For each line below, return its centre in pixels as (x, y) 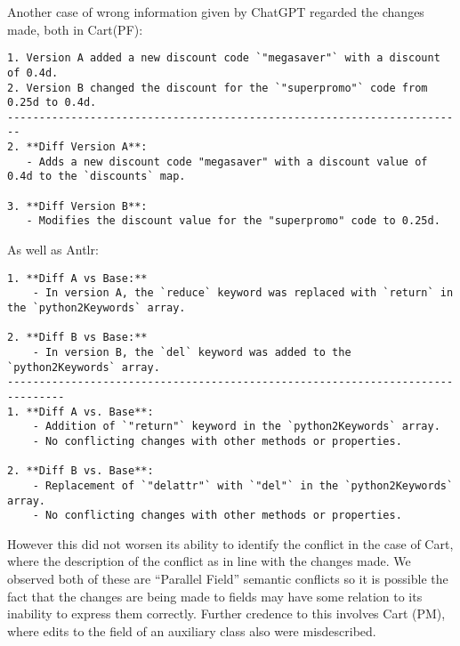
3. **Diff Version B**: (77, 206)
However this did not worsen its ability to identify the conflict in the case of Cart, (230, 543)
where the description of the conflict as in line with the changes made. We (209, 561)
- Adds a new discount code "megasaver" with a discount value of (227, 161)
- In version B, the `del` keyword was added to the (192, 352)
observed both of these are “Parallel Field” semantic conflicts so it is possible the (228, 578)
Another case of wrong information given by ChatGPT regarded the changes (216, 12)
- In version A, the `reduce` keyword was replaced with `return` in (243, 293)
